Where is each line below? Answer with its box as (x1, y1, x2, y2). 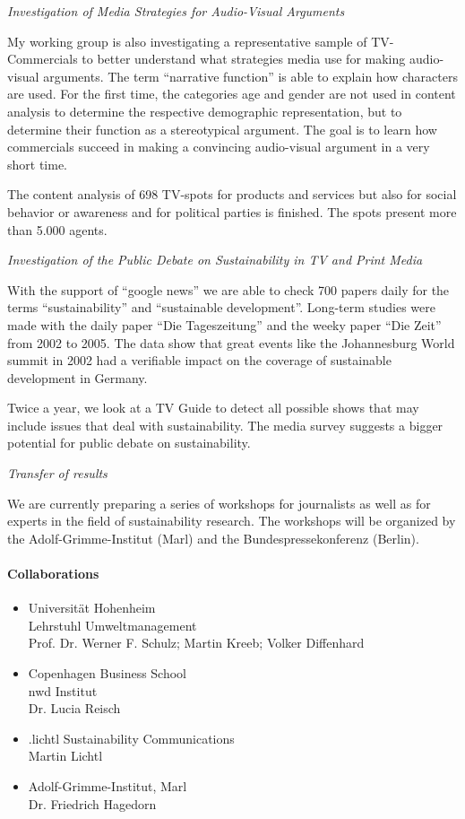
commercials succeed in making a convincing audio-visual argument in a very (7, 137, 430, 156)
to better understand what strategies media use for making (82, 49, 406, 68)
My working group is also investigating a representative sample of (7, 31, 367, 50)
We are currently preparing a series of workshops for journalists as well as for (7, 493, 431, 512)
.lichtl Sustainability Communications (28, 728, 235, 747)
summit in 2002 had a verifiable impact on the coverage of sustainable (7, 351, 392, 370)
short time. (7, 154, 68, 173)
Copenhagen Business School (28, 664, 187, 683)
